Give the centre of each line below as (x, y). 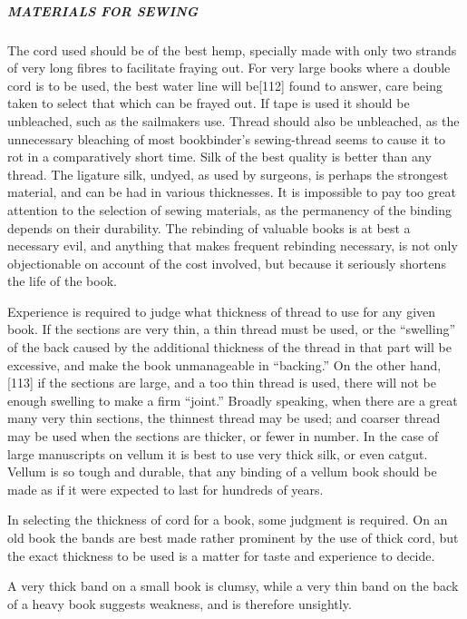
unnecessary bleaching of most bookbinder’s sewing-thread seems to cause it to (226, 138)
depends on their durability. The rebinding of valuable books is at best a (209, 227)
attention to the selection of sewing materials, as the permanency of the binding (229, 209)
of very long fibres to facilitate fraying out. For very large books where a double (229, 68)
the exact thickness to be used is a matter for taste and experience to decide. (221, 555)
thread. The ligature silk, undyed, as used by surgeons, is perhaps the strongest (228, 174)
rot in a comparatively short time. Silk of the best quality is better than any (219, 157)
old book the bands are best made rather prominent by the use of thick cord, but (233, 537)
